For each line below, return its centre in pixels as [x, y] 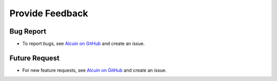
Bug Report [28, 31]
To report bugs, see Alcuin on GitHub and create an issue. [84, 44]
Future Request [35, 58]
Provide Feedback [49, 13]
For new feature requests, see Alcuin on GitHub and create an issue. [94, 70]
